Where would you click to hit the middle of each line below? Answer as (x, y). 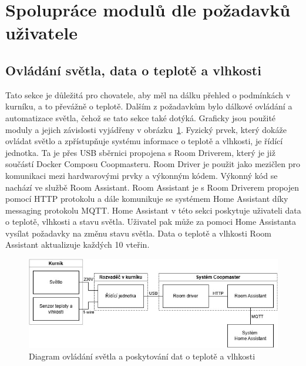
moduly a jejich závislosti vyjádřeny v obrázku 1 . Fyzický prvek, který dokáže (146, 129)
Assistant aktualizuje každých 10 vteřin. (78, 244)
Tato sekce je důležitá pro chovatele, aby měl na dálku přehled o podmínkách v (148, 94)
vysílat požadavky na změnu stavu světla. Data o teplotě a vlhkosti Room (138, 233)
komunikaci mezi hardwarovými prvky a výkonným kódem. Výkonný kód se (142, 175)
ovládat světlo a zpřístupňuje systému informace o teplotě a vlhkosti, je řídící (144, 141)
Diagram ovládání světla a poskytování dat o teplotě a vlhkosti (142, 356)
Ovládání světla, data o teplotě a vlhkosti (133, 70)
